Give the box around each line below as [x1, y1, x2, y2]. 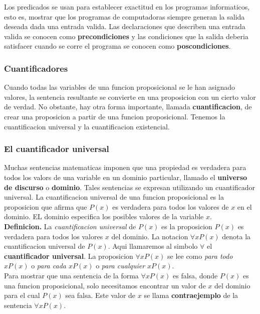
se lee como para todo [167, 250, 233, 261]
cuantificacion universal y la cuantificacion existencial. [4, 121, 170, 131]
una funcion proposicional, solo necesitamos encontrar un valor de [4, 280, 206, 290]
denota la [222, 231, 251, 241]
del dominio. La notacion [111, 231, 188, 241]
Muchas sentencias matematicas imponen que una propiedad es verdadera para [4, 162, 246, 173]
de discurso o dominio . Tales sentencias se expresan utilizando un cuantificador [4, 182, 255, 192]
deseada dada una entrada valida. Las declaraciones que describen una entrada [4, 21, 245, 32]
